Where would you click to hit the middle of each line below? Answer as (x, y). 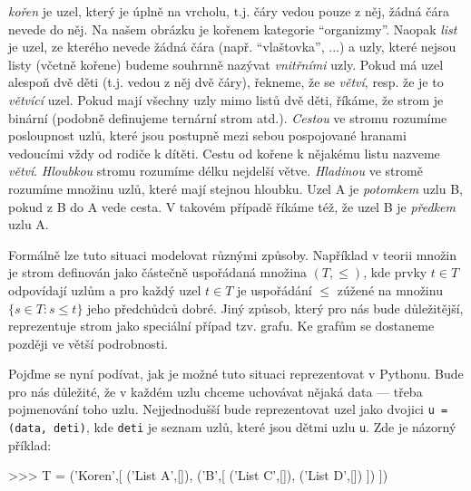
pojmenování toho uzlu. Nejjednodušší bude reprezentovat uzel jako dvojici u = (228, 409)
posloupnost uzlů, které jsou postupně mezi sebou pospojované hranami (207, 135)
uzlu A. (29, 224)
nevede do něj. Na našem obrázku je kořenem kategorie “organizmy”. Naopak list (233, 29)
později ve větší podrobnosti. (88, 343)
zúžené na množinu (390, 289)
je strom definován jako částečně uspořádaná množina (157, 272)
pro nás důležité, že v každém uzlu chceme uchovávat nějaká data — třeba (216, 391)
